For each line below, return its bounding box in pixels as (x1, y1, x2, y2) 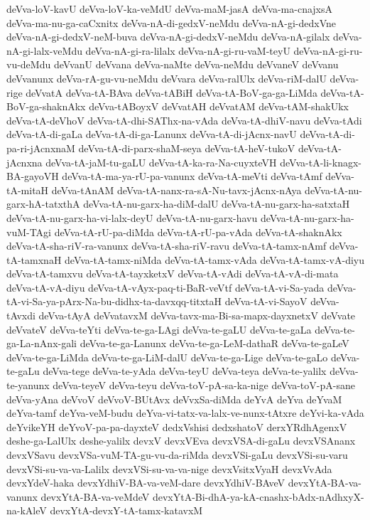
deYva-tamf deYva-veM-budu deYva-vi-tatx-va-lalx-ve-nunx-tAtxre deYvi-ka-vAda (6, 405, 364, 420)
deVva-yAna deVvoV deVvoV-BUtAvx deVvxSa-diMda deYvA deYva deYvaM (6, 391, 342, 406)
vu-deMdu (6, 57, 51, 72)
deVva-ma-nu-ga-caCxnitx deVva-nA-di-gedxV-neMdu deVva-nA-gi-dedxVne (6, 15, 336, 30)
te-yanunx (6, 378, 50, 393)
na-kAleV (6, 503, 47, 518)
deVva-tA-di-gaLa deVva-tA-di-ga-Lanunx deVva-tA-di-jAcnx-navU (6, 127, 297, 142)
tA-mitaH (6, 182, 49, 197)
